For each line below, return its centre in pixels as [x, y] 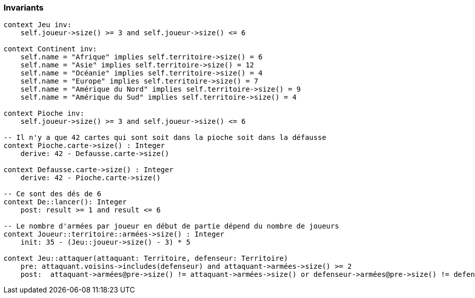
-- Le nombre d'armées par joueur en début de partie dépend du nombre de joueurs [171, 226]
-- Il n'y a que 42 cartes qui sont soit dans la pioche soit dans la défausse [165, 138]
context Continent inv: [50, 49]
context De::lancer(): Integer [65, 202]
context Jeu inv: [38, 25]
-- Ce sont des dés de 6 [52, 194]
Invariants [24, 8]
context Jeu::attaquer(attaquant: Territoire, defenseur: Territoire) [146, 258]
